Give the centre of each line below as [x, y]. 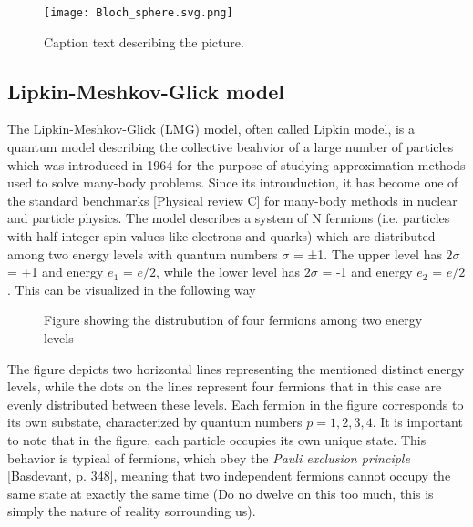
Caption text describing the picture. [144, 41]
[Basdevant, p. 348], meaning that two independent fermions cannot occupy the [229, 476]
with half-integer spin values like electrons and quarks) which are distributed [221, 236]
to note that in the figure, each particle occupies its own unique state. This [217, 439]
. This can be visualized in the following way [132, 289]
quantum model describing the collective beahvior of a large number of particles [231, 147]
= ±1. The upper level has [367, 253]
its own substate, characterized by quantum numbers [155, 422]
